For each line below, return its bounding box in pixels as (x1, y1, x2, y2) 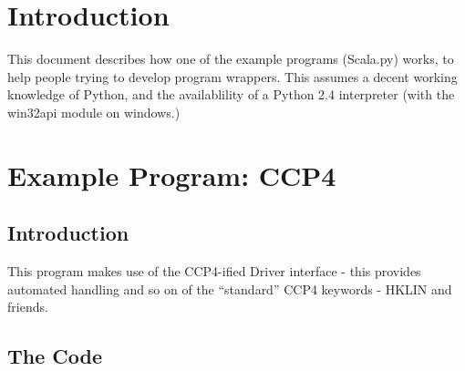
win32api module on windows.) (7, 102, 181, 121)
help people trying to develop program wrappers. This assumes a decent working (7, 67, 458, 86)
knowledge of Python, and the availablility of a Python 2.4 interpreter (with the (7, 85, 455, 104)
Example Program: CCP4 (7, 156, 336, 193)
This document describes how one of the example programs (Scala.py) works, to (7, 49, 454, 68)
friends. (7, 297, 48, 316)
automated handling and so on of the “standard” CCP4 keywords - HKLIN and (7, 279, 452, 298)
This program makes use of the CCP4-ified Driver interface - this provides (7, 262, 421, 281)
